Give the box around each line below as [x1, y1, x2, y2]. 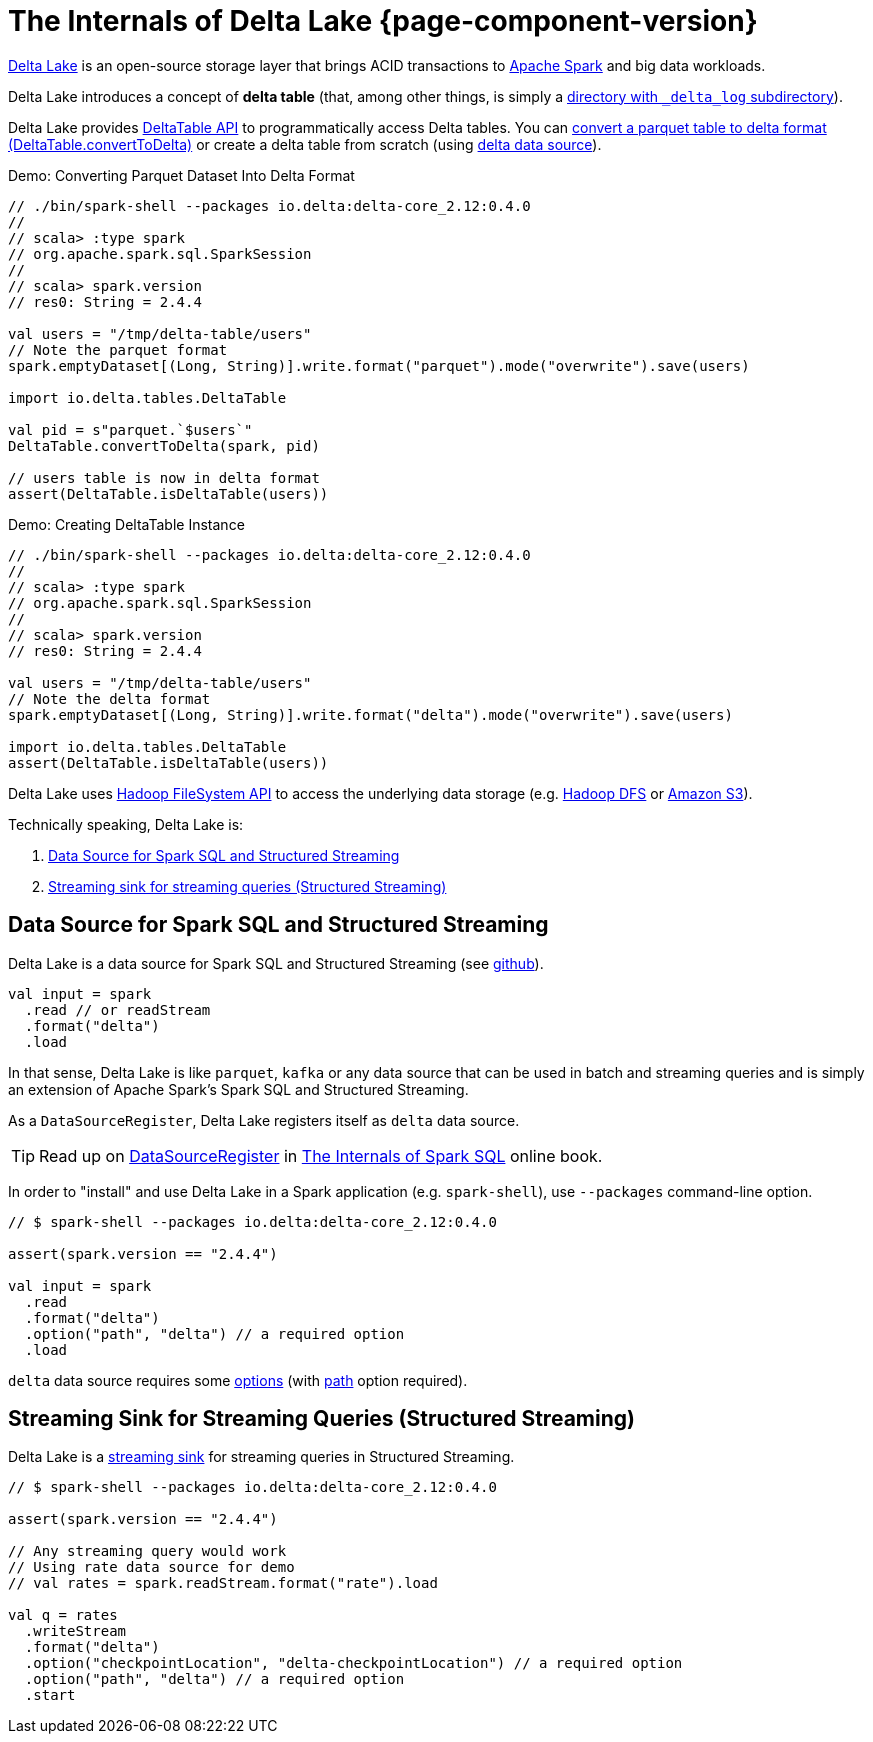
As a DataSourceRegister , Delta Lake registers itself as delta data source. [8, 1111, 520, 1129]
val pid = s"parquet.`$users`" [8, 421, 253, 438]
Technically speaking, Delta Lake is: [8, 815, 244, 833]
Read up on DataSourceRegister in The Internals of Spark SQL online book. [39, 1145, 603, 1166]
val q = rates [8, 1607, 118, 1624]
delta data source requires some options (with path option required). [8, 1371, 468, 1389]
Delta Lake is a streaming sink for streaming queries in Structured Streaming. [8, 1448, 515, 1466]
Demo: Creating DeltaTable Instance [8, 515, 245, 533]
